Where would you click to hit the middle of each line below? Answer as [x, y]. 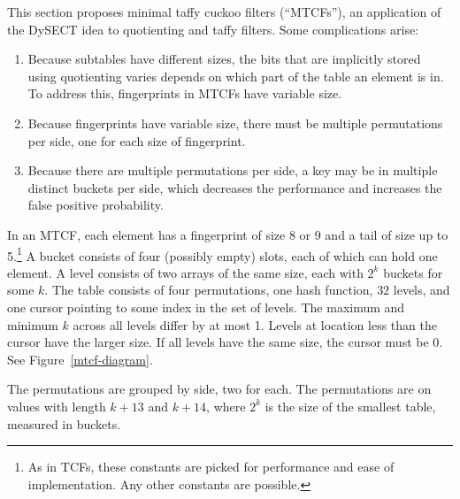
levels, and [422, 290]
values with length [57, 406]
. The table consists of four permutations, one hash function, [209, 290]
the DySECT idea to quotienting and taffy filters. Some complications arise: [213, 29]
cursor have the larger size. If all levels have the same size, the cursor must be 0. [225, 342]
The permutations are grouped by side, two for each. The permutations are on [219, 389]
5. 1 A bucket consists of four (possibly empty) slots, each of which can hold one [222, 254]
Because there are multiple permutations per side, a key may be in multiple [233, 170]
